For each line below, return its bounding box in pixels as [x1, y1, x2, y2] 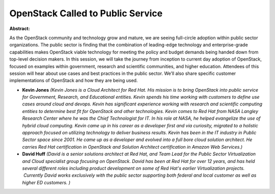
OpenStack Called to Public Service [9, 8, 163, 19]
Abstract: [9, 25, 30, 32]
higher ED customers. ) [22, 179, 71, 185]
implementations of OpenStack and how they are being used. [9, 77, 138, 84]
